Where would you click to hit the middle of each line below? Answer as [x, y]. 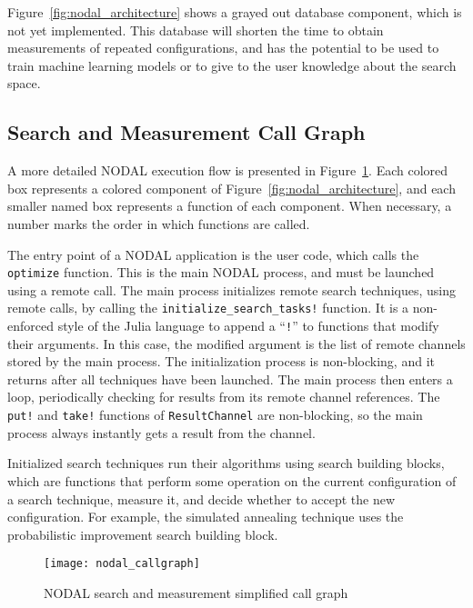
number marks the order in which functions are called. [159, 223]
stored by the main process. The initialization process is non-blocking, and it [221, 361]
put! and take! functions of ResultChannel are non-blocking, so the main [215, 415]
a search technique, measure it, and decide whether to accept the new [201, 498]
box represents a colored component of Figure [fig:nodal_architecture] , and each [231, 188]
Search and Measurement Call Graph [186, 132]
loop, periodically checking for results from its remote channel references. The [224, 397]
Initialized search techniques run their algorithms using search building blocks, [226, 463]
